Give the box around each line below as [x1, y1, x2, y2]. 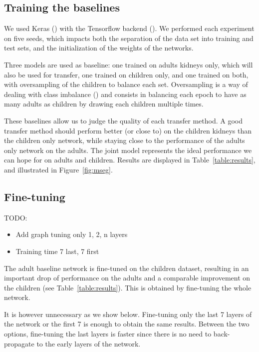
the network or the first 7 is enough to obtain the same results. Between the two [4, 318, 250, 329]
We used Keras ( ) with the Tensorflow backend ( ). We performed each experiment [4, 23, 255, 33]
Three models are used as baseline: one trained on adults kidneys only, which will [4, 59, 253, 69]
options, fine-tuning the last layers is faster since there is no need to [4, 328, 212, 339]
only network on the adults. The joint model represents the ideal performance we [4, 144, 252, 155]
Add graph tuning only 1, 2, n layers [15, 229, 128, 239]
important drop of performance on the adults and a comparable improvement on [4, 272, 251, 283]
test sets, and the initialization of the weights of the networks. [4, 42, 194, 53]
